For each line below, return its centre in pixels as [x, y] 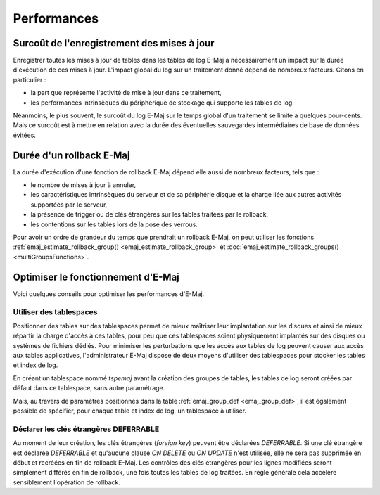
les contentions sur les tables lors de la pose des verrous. [114, 224]
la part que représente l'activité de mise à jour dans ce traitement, [126, 93]
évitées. [25, 135]
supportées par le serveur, [69, 205]
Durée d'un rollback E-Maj [71, 155]
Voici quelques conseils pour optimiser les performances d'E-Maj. [109, 294]
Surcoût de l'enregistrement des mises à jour [114, 43]
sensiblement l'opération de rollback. [67, 482]
